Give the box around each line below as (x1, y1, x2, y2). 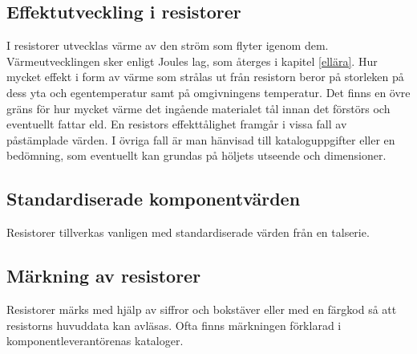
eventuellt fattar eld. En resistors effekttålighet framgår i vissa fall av (6, 116, 347, 132)
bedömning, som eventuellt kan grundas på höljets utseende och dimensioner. (6, 147, 387, 164)
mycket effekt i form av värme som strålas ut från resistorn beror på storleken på (6, 68, 404, 85)
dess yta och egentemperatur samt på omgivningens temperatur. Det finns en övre (6, 83, 411, 100)
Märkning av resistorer (6, 263, 201, 288)
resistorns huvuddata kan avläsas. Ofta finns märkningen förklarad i (6, 316, 342, 333)
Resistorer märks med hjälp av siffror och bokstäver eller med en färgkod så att (6, 300, 397, 317)
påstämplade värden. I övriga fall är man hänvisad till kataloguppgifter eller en (6, 131, 395, 148)
